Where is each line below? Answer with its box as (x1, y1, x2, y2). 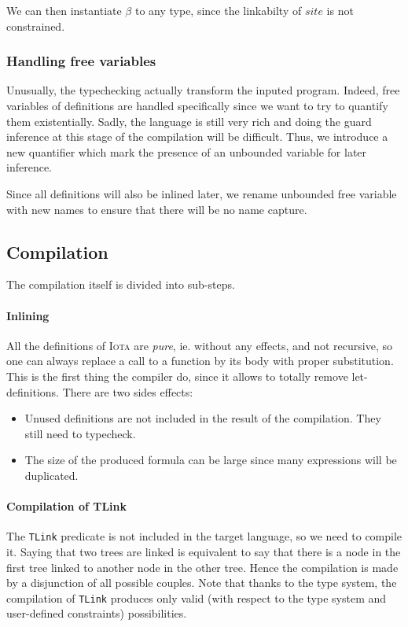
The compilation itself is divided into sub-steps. (6, 276, 235, 293)
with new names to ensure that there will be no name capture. (6, 201, 307, 217)
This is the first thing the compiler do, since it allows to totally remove (6, 367, 348, 384)
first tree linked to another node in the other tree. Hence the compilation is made (6, 559, 399, 575)
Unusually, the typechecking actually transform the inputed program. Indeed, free (6, 82, 400, 98)
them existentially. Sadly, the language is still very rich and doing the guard (6, 112, 372, 129)
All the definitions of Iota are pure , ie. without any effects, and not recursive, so (6, 337, 392, 353)
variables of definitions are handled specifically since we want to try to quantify (6, 98, 388, 113)
